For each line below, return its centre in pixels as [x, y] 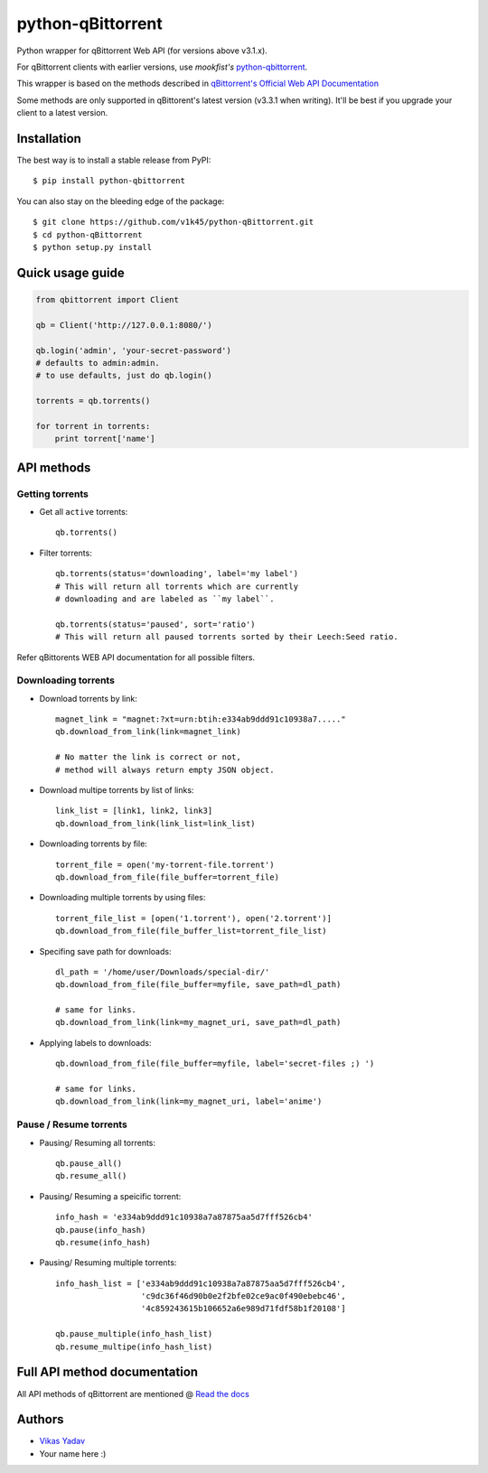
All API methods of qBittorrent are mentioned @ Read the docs [133, 1394]
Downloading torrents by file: [94, 844]
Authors [40, 1419]
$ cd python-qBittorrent [88, 234]
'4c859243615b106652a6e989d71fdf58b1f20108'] [244, 1309]
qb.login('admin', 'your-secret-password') [134, 350]
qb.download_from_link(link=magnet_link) [148, 732]
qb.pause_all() [89, 1163]
